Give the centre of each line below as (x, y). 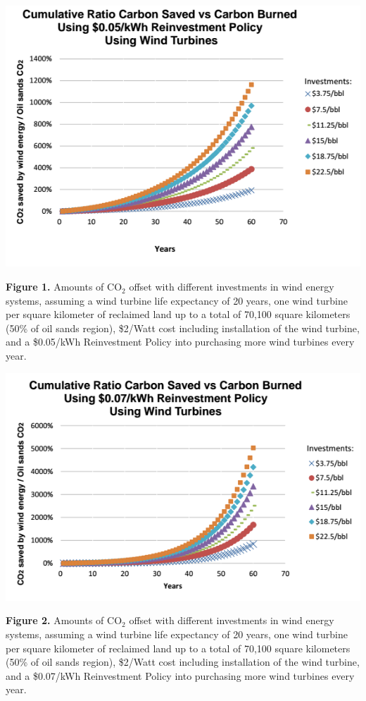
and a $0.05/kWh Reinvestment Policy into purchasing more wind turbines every (180, 342)
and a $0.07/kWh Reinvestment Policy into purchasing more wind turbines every (180, 675)
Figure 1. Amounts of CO (64, 287)
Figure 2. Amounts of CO (64, 620)
